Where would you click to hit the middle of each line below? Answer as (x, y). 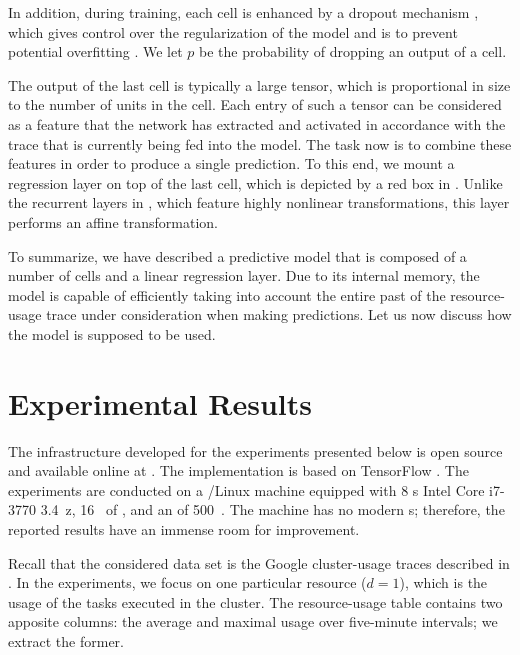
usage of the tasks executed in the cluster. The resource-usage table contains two (255, 601)
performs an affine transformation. (113, 221)
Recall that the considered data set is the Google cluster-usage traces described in (259, 562)
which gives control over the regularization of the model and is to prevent (233, 31)
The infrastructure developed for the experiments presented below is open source (255, 450)
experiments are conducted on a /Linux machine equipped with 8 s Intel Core (246, 489)
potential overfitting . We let (95, 51)
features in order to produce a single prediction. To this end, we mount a (231, 163)
